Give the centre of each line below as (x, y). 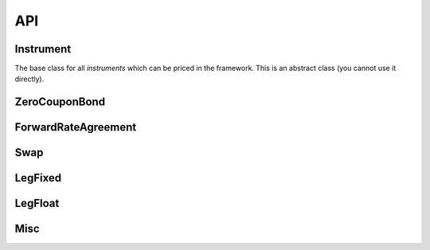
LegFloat (37, 203)
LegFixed (38, 178)
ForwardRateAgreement (76, 127)
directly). (29, 79)
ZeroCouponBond (60, 102)
